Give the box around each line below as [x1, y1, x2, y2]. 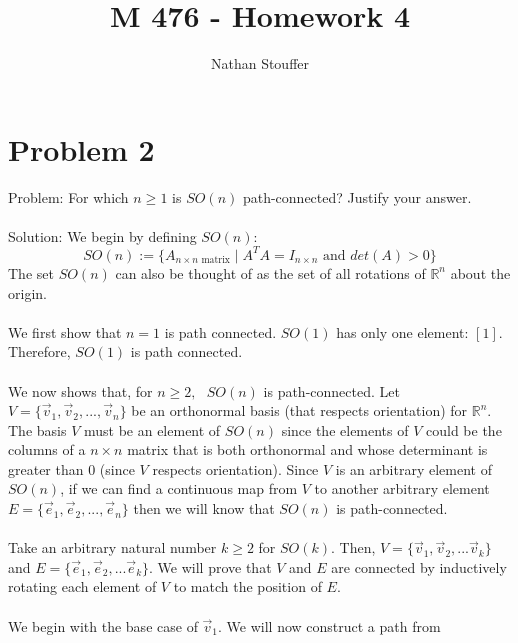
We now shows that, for [8, 380, 153, 401]
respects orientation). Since [152, 458, 319, 479]
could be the [426, 419, 502, 440]
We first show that [8, 321, 122, 342]
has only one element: [336, 321, 469, 342]
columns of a [8, 439, 86, 460]
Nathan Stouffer [210, 53, 310, 74]
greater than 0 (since [8, 458, 135, 479]
